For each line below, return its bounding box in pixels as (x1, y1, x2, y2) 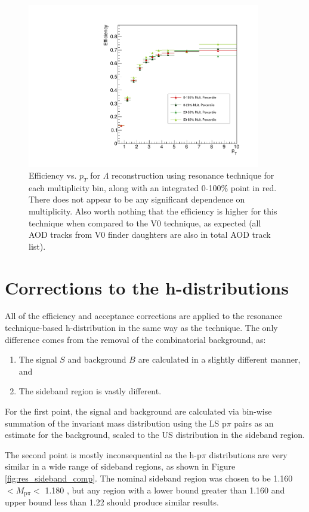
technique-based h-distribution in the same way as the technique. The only (5, 321, 278, 334)
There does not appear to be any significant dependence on (29, 193, 245, 206)
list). (29, 240, 46, 252)
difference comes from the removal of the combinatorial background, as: (5, 333, 266, 345)
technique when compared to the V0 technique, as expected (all (29, 216, 261, 229)
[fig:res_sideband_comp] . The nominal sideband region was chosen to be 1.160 (5, 471, 293, 484)
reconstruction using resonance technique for (112, 168, 274, 181)
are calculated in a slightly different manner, (138, 353, 301, 366)
